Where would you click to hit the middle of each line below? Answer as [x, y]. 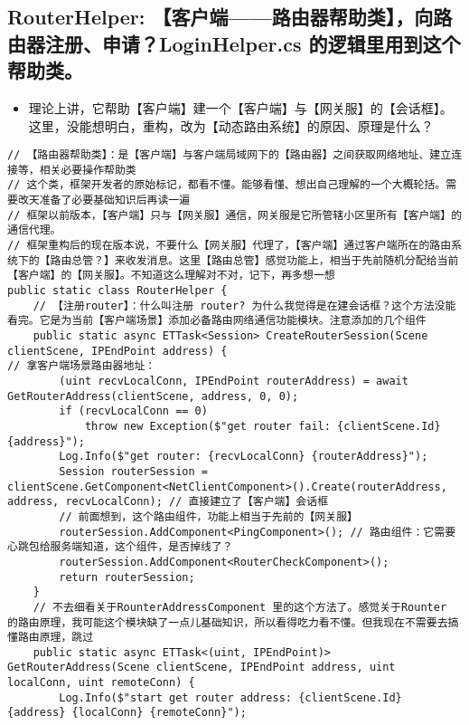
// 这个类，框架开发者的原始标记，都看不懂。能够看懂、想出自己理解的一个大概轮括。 [227, 185]
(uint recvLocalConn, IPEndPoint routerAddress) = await [234, 382]
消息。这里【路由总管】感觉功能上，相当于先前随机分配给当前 [303, 260]
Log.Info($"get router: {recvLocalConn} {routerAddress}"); [244, 457]
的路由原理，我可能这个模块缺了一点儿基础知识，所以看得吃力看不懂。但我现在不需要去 [228, 622]
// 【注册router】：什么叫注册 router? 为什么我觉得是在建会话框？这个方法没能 [244, 305]
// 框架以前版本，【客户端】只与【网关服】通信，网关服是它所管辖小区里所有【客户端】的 [235, 215]
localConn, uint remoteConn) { [101, 683]
